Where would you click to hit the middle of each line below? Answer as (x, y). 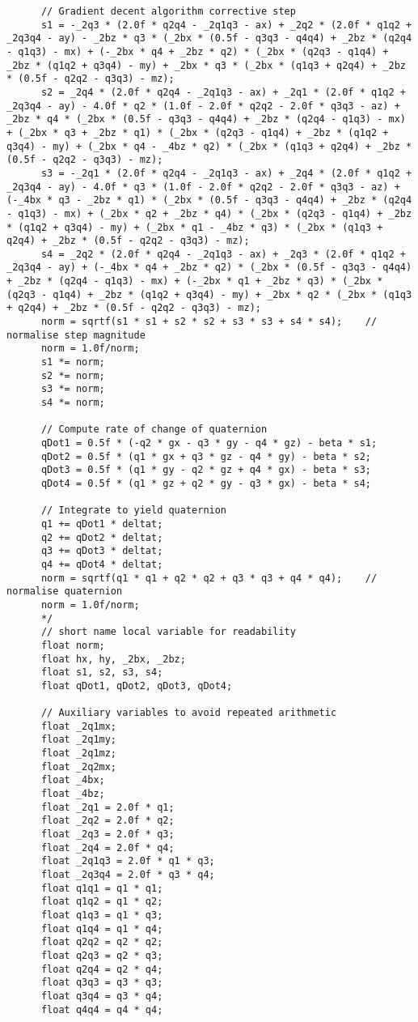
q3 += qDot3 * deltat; (102, 551)
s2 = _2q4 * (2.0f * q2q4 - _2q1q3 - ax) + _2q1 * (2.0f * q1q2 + (223, 92)
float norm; (73, 645)
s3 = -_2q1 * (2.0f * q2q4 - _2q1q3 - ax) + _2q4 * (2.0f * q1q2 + (226, 173)
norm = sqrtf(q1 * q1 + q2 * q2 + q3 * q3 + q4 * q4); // (209, 578)
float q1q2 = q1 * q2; (102, 902)
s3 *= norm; (73, 389)
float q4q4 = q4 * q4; (102, 1009)
